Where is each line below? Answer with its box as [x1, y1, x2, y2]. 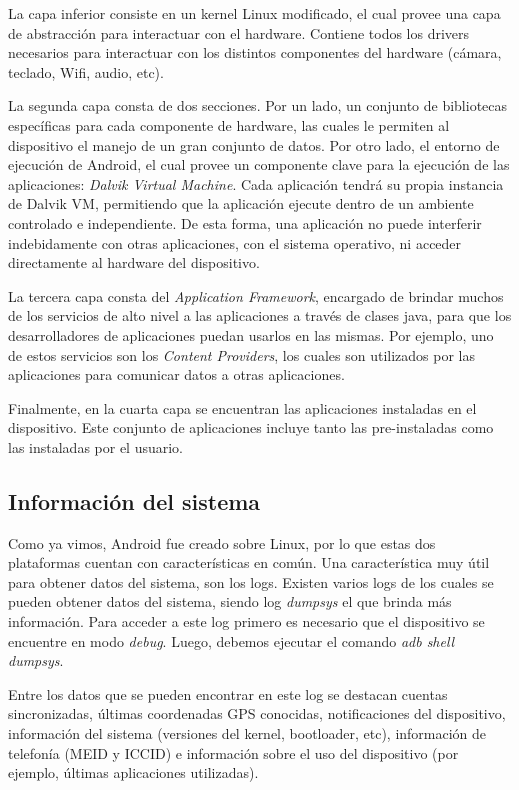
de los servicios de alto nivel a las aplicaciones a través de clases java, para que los [8, 305, 512, 326]
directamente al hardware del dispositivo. [8, 252, 260, 273]
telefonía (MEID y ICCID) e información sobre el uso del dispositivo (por [8, 742, 459, 763]
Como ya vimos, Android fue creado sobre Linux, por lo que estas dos [8, 532, 436, 553]
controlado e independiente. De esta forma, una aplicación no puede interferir [8, 212, 482, 233]
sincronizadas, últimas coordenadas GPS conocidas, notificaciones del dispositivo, [8, 703, 506, 724]
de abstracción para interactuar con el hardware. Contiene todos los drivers [8, 22, 470, 43]
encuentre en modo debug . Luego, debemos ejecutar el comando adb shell [8, 630, 455, 651]
